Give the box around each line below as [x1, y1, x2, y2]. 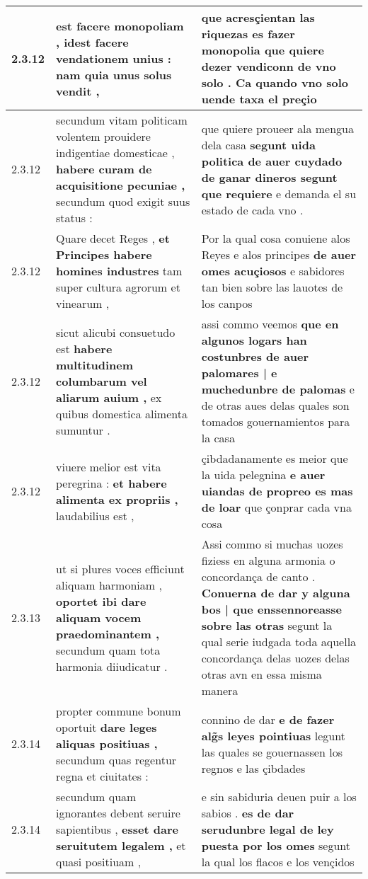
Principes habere [56, 246, 152, 263]
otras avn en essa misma [201, 666, 322, 682]
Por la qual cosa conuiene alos [201, 230, 350, 246]
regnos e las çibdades [201, 759, 306, 776]
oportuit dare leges [56, 719, 157, 735]
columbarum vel [56, 372, 147, 389]
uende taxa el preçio [201, 91, 317, 107]
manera [201, 682, 238, 699]
